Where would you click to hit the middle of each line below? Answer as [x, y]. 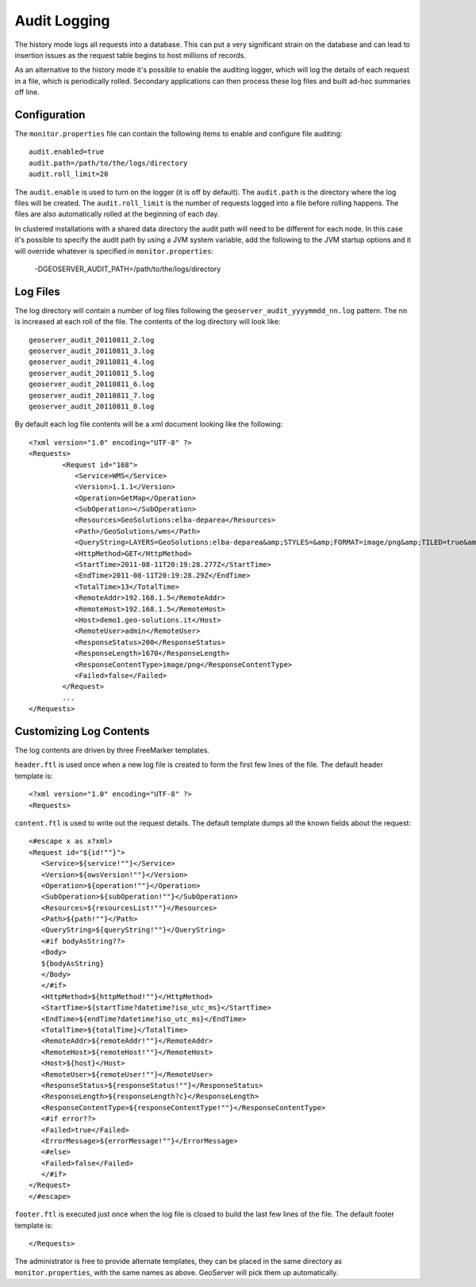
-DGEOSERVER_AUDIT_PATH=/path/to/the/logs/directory [128, 269]
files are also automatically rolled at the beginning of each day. [117, 214]
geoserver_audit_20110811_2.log [92, 340]
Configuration [50, 115]
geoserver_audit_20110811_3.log [92, 351]
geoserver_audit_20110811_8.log [92, 406]
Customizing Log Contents [82, 731]
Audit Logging [62, 21]
